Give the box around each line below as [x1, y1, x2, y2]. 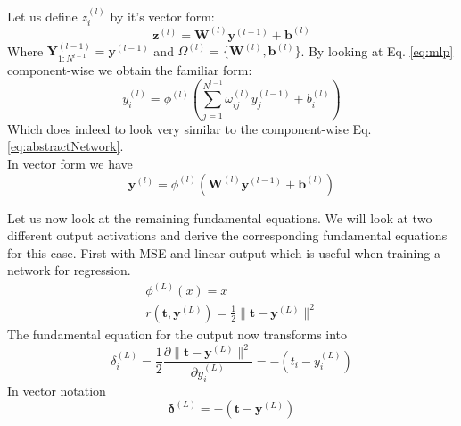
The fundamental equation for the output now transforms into [7, 324, 348, 343]
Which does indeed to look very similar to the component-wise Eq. [7, 119, 372, 138]
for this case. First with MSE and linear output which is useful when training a [7, 243, 440, 262]
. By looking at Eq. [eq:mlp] [300, 41, 454, 60]
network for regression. [7, 261, 131, 280]
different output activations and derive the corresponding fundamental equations [7, 226, 448, 245]
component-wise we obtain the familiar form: [7, 61, 252, 79]
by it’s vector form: [110, 6, 215, 25]
